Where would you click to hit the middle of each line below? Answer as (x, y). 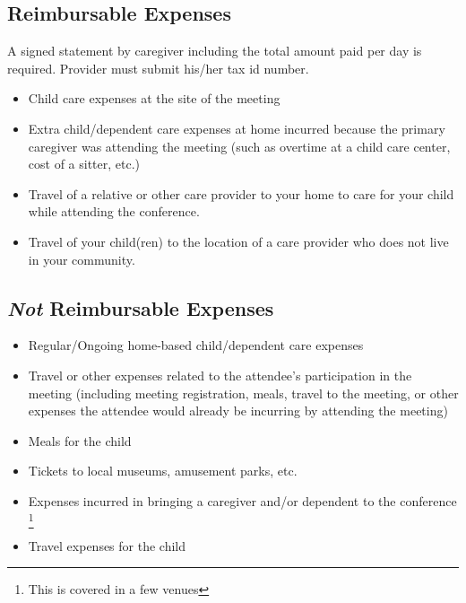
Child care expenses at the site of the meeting (154, 98)
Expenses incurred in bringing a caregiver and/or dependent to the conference (242, 500)
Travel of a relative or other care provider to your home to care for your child (241, 193)
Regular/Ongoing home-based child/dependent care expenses (196, 345)
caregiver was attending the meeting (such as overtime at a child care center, (239, 146)
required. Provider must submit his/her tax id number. (158, 68)
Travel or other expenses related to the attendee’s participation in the (220, 375)
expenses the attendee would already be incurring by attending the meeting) (238, 411)
